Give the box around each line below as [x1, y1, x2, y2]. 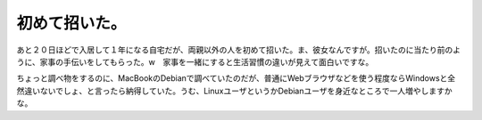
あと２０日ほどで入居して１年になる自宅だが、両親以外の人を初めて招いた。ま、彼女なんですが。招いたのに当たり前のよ [16, 44, 461, 55]
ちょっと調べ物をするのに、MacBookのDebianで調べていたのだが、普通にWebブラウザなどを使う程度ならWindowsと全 [16, 73, 456, 84]
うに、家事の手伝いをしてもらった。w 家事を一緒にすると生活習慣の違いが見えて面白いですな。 [16, 56, 374, 67]
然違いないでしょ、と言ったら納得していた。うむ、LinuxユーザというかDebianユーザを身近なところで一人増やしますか [16, 85, 453, 96]
